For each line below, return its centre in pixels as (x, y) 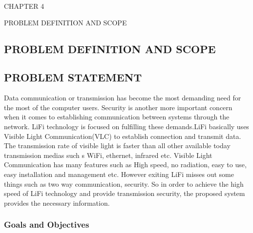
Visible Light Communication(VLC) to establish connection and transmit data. (123, 136)
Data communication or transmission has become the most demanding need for (123, 98)
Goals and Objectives (47, 224)
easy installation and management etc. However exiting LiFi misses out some (119, 174)
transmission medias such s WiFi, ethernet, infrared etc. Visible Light (108, 155)
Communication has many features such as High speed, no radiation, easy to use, (125, 165)
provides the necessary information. (57, 203)
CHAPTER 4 (24, 6)
